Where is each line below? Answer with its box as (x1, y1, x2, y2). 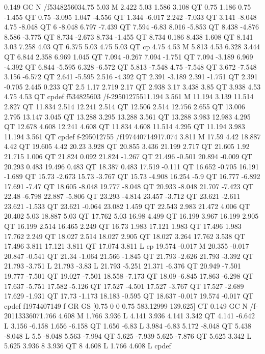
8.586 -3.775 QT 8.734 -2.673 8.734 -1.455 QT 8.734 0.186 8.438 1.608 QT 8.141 (4, 31, 253, 42)
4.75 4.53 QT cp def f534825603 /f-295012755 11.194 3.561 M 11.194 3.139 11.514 (4, 91, 254, 102)
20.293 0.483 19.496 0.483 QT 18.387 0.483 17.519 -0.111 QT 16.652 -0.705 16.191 (4, 161, 259, 171)
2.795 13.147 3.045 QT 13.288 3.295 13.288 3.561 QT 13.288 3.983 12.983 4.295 (4, 111, 251, 122)
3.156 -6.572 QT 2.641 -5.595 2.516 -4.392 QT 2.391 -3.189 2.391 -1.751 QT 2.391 (4, 71, 258, 82)
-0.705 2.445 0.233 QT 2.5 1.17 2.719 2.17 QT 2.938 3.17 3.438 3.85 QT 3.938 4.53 (4, 81, 261, 92)
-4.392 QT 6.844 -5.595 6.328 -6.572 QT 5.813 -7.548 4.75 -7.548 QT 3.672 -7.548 (4, 61, 257, 72)
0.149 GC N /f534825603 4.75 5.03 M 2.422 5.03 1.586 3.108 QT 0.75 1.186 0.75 (4, 2, 251, 12)
